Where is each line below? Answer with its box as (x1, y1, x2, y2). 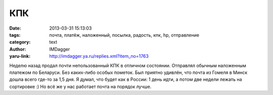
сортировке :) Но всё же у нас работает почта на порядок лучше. (9, 83, 152, 89)
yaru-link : (9, 53, 30, 59)
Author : (9, 46, 26, 52)
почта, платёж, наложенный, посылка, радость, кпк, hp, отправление (49, 32, 200, 38)
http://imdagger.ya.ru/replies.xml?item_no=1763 (49, 53, 149, 59)
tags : (9, 32, 21, 38)
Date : (9, 25, 21, 31)
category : (9, 39, 31, 45)
